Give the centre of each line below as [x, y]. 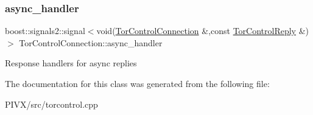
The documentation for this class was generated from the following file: [137, 83]
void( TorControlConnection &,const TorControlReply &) [203, 31]
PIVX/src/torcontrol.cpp [51, 104]
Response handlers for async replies [71, 63]
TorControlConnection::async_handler [91, 42]
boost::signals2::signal [45, 31]
